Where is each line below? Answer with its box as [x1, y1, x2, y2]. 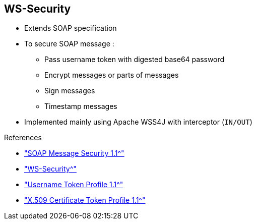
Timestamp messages [44, 102, 117, 111]
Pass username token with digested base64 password [44, 55, 225, 64]
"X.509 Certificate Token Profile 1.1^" [24, 196, 146, 205]
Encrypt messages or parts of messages [44, 71, 179, 80]
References [4, 133, 42, 142]
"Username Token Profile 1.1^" [24, 180, 123, 189]
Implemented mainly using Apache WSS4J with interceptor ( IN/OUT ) [24, 118, 252, 127]
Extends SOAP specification [24, 24, 117, 33]
